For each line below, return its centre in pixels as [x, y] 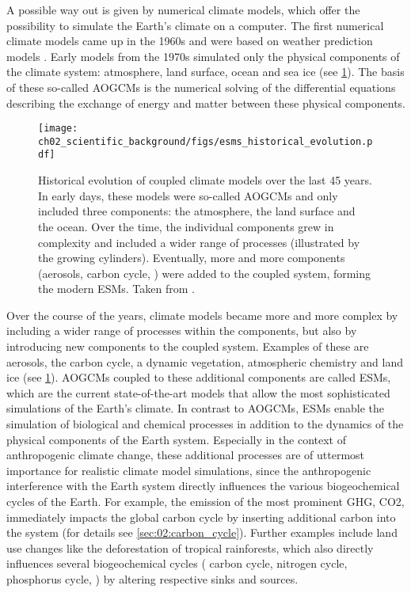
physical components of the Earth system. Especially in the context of [176, 439]
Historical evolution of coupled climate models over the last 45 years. [205, 180]
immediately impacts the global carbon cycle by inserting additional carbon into [201, 517]
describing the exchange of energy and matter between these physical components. [206, 103]
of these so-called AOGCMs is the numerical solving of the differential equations [201, 87]
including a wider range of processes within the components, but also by [182, 331]
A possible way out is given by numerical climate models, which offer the [183, 10]
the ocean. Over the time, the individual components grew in [186, 226]
